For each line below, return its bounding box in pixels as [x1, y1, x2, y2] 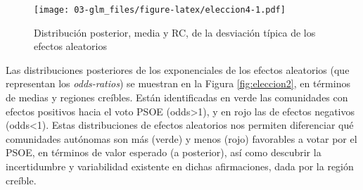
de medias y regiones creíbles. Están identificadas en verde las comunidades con [6, 90, 348, 105]
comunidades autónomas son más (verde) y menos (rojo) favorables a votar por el [6, 131, 357, 146]
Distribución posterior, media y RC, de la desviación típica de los [34, 25, 316, 39]
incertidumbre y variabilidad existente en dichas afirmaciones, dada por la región [6, 159, 354, 173]
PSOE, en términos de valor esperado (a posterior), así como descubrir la [6, 145, 321, 160]
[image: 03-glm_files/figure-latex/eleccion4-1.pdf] [34, 5, 286, 15]
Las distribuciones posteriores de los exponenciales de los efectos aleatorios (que [6, 62, 350, 77]
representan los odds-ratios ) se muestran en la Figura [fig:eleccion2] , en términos [6, 76, 350, 91]
